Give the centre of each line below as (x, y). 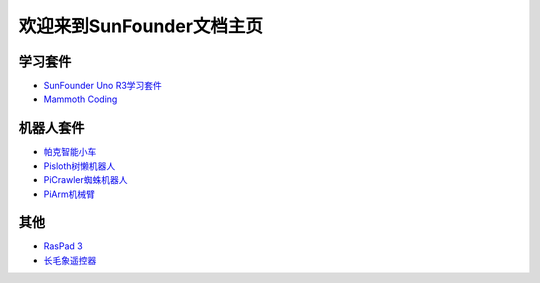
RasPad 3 (63, 246)
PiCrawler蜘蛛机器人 (85, 180)
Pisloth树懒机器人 (79, 166)
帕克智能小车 (70, 152)
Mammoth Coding (80, 99)
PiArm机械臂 (69, 194)
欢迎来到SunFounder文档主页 (141, 26)
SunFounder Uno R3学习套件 (102, 86)
